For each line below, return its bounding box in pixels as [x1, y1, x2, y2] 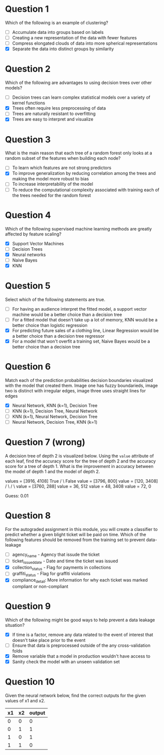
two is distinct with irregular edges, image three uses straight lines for [5, 387, 146, 394]
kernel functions [12, 100, 46, 106]
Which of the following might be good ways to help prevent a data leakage [5, 617, 155, 623]
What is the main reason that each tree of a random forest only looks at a [5, 150, 153, 156]
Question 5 [5, 280, 51, 291]
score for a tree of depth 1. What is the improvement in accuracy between [5, 464, 154, 469]
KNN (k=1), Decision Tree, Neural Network [12, 408, 98, 414]
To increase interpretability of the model [12, 181, 94, 187]
